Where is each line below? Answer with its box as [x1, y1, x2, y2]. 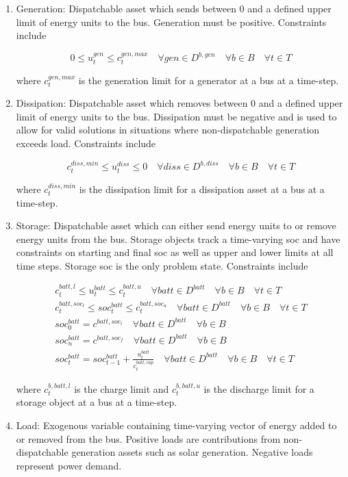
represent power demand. [16, 458, 122, 472]
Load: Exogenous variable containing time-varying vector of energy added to [16, 418, 337, 433]
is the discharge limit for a [203, 381, 314, 396]
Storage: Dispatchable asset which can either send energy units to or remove [16, 218, 336, 233]
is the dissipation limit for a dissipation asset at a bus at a [79, 181, 325, 196]
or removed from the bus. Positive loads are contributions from [16, 431, 281, 446]
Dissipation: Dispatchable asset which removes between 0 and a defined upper [16, 96, 343, 110]
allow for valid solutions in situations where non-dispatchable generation [16, 123, 320, 137]
